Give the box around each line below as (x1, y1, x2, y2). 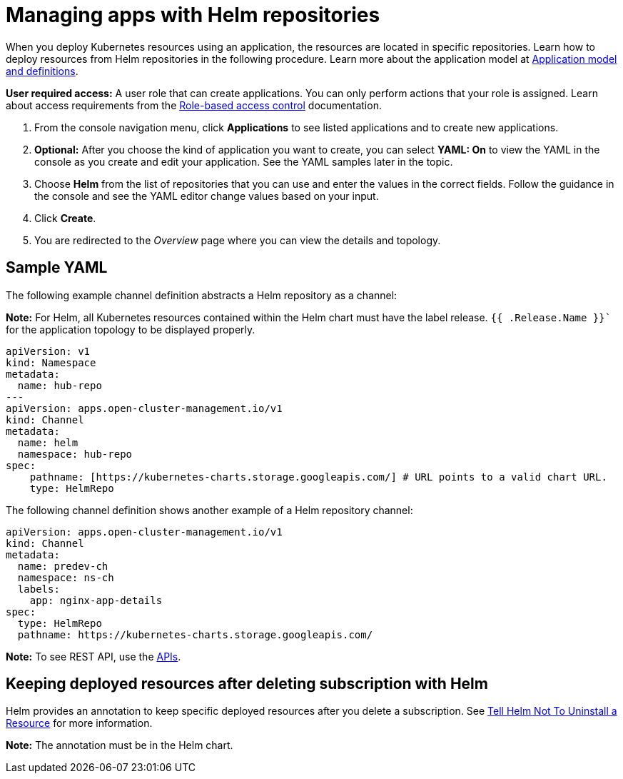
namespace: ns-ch (17, 571, 114, 583)
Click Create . (34, 211, 96, 224)
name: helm (17, 436, 78, 448)
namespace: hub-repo (17, 448, 133, 460)
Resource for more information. (6, 717, 153, 730)
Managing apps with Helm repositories (6, 3, 380, 27)
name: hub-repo (17, 379, 102, 391)
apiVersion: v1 (6, 345, 91, 357)
